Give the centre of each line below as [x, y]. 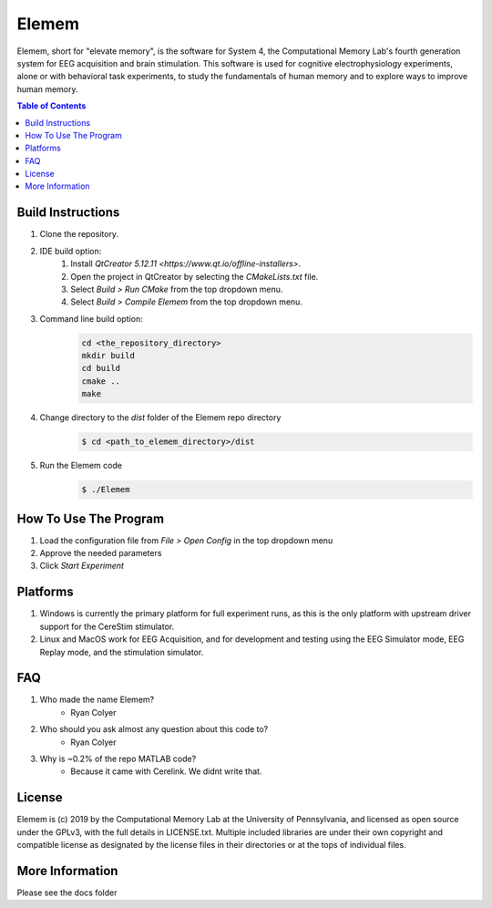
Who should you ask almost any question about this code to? [154, 729]
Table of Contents [51, 106]
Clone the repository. [79, 234]
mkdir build [108, 356]
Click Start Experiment [82, 566]
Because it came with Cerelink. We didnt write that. [166, 771]
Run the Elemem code [81, 466]
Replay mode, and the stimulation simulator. [122, 652]
